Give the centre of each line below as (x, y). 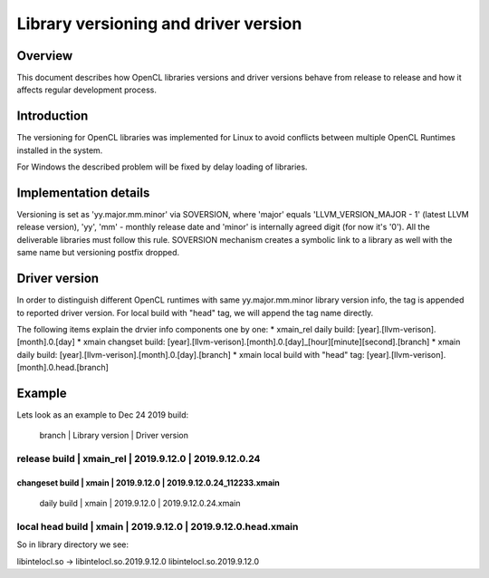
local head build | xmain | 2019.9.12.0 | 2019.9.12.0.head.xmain (158, 527)
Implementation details (83, 193)
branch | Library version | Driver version (114, 436)
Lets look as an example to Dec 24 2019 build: (103, 414)
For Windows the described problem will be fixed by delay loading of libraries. (162, 167)
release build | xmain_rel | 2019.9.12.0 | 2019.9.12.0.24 (139, 459)
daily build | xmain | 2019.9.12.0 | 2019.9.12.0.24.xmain (140, 504)
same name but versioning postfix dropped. (98, 253)
